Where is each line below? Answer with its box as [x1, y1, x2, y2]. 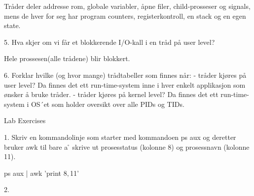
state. [4, 20, 21, 31]
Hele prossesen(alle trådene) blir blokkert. [4, 53, 130, 64]
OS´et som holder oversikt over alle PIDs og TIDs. [31, 98, 184, 109]
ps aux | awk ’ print [4, 167, 62, 178]
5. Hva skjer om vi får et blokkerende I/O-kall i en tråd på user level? [4, 36, 215, 47]
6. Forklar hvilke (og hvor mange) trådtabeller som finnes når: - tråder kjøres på [4, 69, 247, 80]
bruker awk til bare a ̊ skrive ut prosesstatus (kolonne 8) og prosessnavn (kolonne [4, 141, 250, 152]
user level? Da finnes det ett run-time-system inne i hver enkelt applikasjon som [4, 79, 246, 90]
